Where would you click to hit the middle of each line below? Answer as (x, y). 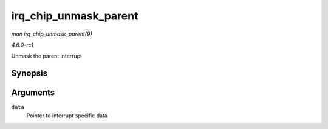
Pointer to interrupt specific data (67, 116)
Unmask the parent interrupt (46, 56)
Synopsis (29, 74)
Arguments (33, 93)
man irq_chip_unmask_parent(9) (52, 34)
